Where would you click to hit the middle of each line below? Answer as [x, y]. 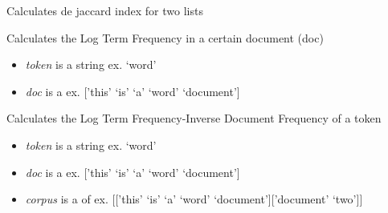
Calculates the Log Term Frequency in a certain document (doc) [165, 37]
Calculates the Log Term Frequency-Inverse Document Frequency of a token [194, 118]
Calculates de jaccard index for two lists [105, 10]
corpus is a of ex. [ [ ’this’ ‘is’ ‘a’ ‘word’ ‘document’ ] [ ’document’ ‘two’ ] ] [194, 199]
